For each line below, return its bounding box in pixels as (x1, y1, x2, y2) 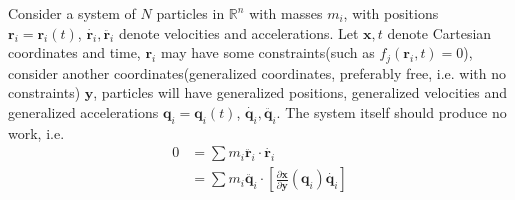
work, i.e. (8, 122, 65, 143)
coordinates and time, (8, 42, 141, 63)
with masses (249, 3, 323, 23)
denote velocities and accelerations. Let (118, 22, 359, 43)
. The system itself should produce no (276, 101, 507, 122)
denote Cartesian (387, 22, 492, 43)
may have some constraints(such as (160, 42, 375, 63)
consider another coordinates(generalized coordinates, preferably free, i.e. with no (8, 62, 506, 83)
